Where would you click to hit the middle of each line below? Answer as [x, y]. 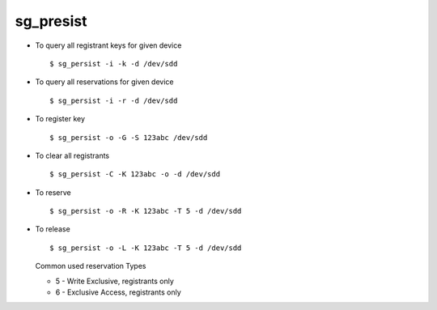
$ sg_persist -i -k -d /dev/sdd [114, 64]
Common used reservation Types [91, 266]
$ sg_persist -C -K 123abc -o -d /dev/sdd [135, 174]
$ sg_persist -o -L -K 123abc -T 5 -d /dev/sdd [146, 248]
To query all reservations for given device [104, 82]
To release [53, 229]
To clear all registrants [72, 155]
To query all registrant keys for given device [108, 45]
